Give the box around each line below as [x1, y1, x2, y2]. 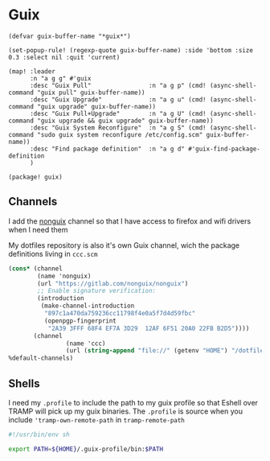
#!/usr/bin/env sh [8, 430, 70, 438]
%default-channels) [8, 354, 74, 363]
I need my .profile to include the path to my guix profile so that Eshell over [8, 397, 259, 407]
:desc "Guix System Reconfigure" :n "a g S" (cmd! [29, 123, 207, 132]
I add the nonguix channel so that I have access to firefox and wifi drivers [8, 216, 252, 226]
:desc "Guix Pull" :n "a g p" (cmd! [29, 81, 207, 89]
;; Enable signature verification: [37, 287, 157, 295]
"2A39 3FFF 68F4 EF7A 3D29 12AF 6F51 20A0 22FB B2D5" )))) [47, 324, 250, 332]
